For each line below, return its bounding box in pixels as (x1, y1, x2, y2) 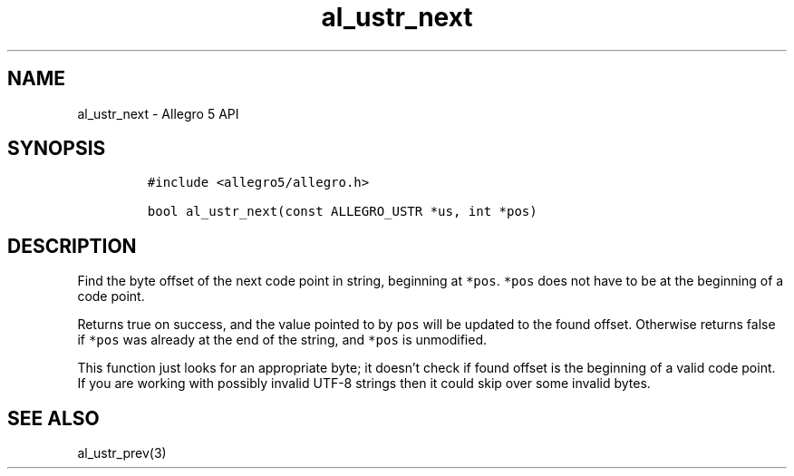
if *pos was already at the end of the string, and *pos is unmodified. (77, 332, 487, 348)
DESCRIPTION (7, 234, 137, 257)
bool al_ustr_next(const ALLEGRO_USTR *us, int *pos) (147, 204, 537, 219)
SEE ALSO (7, 406, 100, 430)
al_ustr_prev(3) (77, 445, 167, 461)
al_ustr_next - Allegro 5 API (77, 105, 239, 121)
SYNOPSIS (7, 137, 106, 160)
